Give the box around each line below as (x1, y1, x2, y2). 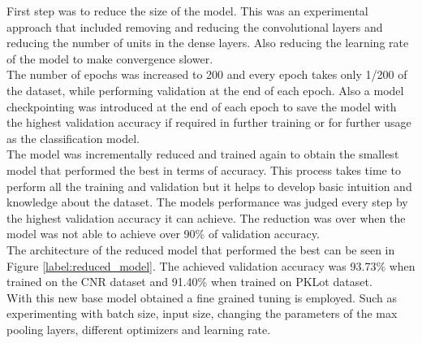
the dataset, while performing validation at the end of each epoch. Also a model (6, 81, 404, 98)
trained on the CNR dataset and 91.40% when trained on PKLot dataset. (6, 273, 372, 290)
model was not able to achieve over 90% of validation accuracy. (6, 225, 320, 242)
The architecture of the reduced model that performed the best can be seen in (6, 241, 395, 258)
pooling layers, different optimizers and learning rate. (6, 320, 271, 337)
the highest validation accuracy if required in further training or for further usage (6, 114, 411, 131)
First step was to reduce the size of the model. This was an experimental (6, 2, 368, 19)
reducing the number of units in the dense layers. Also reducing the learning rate (6, 34, 409, 51)
